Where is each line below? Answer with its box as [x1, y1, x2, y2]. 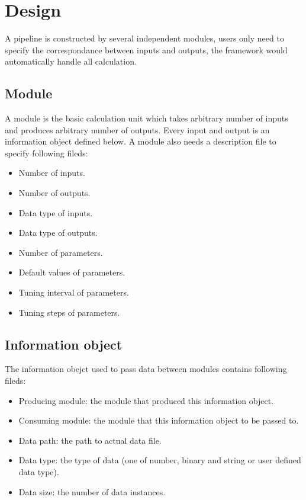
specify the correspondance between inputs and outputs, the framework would [5, 43, 288, 56]
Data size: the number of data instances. [18, 485, 166, 498]
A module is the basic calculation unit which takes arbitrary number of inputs [5, 112, 288, 124]
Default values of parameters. [18, 266, 125, 278]
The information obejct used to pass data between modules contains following [5, 363, 287, 375]
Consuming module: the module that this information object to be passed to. [18, 414, 299, 427]
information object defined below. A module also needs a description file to [5, 135, 276, 148]
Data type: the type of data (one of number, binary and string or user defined [18, 454, 301, 466]
